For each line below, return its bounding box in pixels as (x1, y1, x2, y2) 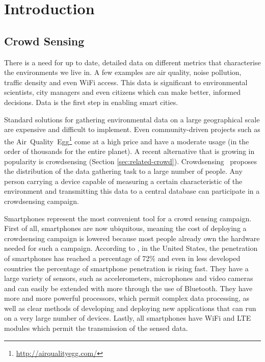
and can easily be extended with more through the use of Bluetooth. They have (4, 282, 253, 293)
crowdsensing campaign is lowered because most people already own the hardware (4, 232, 260, 243)
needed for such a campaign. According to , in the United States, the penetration (4, 243, 258, 253)
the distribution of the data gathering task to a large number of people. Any (4, 166, 243, 176)
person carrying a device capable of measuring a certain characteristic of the (4, 175, 243, 186)
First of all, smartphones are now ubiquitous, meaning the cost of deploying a (4, 223, 247, 234)
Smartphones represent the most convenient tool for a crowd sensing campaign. (4, 213, 252, 223)
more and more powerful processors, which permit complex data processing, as (4, 293, 249, 303)
